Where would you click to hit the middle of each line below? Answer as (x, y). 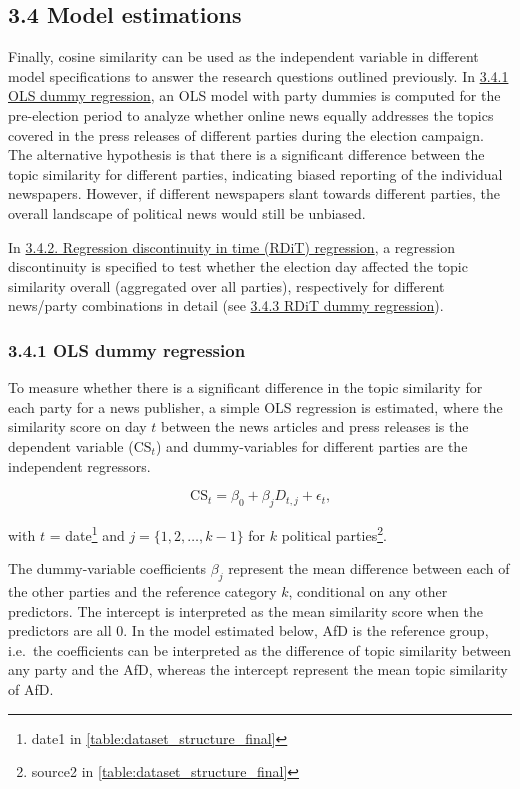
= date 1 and (87, 533)
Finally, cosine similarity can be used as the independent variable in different (243, 56)
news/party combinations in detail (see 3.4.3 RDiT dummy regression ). (226, 305)
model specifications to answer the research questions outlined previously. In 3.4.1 (258, 75)
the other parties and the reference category (142, 590)
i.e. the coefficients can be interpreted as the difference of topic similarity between (260, 649)
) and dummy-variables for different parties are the (311, 445)
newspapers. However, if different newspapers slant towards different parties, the (254, 193)
